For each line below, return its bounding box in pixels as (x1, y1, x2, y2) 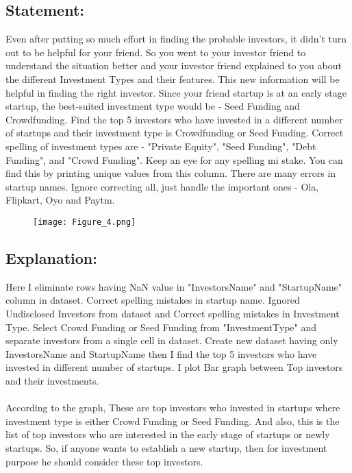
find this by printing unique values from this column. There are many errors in (5, 166, 336, 180)
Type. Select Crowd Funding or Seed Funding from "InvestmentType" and (5, 319, 317, 334)
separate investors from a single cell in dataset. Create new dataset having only (5, 333, 338, 348)
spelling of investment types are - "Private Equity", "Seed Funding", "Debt (5, 138, 316, 153)
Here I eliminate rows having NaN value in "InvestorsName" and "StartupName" (5, 279, 342, 293)
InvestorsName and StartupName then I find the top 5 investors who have (5, 346, 317, 361)
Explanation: (5, 247, 97, 268)
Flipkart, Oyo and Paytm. (5, 193, 115, 207)
